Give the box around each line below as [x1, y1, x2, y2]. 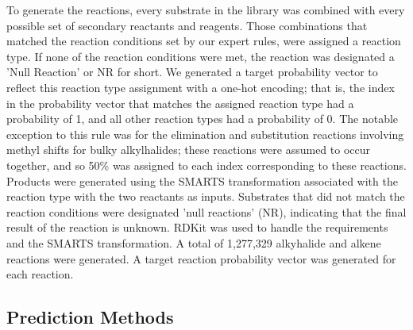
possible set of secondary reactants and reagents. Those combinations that [6, 17, 368, 33]
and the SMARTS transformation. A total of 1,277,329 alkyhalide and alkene [6, 234, 381, 251]
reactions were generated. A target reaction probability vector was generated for [6, 250, 396, 267]
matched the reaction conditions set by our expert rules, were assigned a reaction [6, 33, 401, 49]
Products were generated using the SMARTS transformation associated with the [6, 172, 398, 189]
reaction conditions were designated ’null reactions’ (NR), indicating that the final [6, 203, 407, 220]
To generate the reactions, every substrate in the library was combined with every [6, 2, 405, 17]
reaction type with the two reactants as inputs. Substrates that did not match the [6, 188, 405, 205]
